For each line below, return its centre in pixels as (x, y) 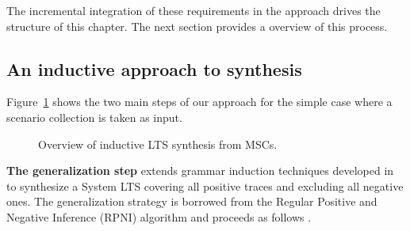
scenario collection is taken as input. (94, 117)
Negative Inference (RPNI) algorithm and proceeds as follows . (159, 216)
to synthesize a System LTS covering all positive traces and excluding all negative (205, 186)
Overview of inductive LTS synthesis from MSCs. (158, 144)
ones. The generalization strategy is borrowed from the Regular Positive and (192, 201)
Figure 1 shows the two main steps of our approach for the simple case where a (199, 102)
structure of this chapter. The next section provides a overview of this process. (197, 26)
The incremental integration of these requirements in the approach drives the (194, 10)
